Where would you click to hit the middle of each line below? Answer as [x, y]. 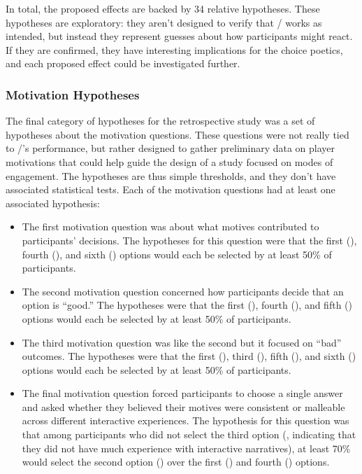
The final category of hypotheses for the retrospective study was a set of [160, 121]
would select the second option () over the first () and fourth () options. [176, 462]
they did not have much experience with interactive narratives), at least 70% [186, 448]
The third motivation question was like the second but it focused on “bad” [182, 342]
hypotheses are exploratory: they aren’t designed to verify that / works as [164, 22]
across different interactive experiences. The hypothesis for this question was [186, 420]
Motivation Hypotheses [73, 94]
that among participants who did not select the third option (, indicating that [189, 434]
